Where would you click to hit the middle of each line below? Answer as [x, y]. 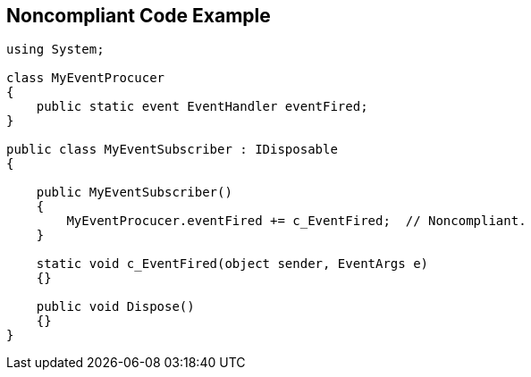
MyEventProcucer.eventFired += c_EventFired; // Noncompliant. [296, 221]
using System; [55, 50]
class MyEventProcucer [86, 78]
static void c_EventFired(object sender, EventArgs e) [232, 264]
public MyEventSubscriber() [134, 193]
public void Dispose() [115, 307]
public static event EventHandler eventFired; [202, 107]
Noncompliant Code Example [139, 16]
